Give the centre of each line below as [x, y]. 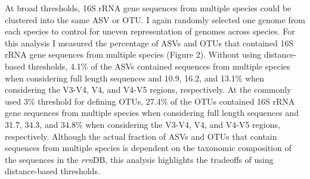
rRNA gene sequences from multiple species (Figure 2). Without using [133, 54]
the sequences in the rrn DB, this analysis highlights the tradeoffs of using [139, 159]
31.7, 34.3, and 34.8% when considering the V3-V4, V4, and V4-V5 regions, [142, 124]
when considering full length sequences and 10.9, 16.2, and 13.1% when [135, 78]
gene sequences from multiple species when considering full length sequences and [152, 113]
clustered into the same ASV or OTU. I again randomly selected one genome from [155, 19]
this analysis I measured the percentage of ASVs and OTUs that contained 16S [149, 43]
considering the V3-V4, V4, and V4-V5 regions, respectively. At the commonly [148, 89]
